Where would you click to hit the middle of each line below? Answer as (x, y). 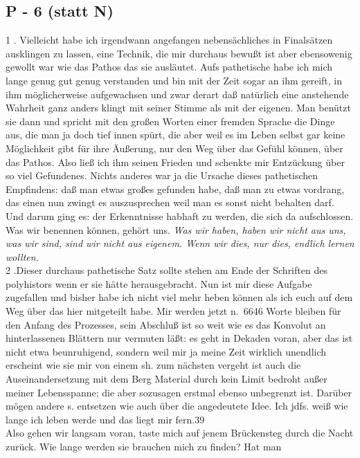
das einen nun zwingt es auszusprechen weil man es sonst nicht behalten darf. (170, 202)
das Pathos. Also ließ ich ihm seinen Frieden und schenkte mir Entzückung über (175, 162)
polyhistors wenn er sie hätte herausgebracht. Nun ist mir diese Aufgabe (159, 283)
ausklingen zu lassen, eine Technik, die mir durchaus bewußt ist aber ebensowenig (179, 53)
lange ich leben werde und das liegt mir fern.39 (105, 419)
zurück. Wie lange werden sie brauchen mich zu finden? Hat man (144, 447)
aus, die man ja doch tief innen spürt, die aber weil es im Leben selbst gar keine (175, 135)
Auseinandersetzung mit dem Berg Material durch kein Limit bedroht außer (166, 379)
